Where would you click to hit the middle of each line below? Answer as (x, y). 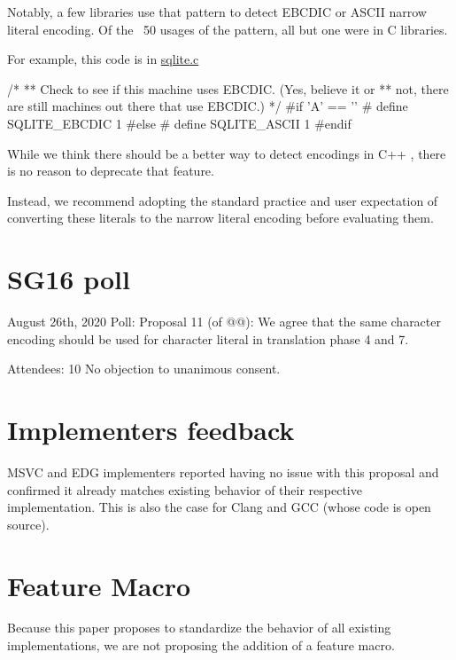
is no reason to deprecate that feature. (111, 171)
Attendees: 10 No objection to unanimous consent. (144, 369)
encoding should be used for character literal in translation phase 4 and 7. (208, 338)
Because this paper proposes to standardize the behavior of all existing (199, 628)
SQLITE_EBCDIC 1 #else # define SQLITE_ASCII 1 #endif (179, 123)
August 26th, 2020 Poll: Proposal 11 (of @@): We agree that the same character (224, 322)
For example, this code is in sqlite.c (103, 59)
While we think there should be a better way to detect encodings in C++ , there (227, 153)
